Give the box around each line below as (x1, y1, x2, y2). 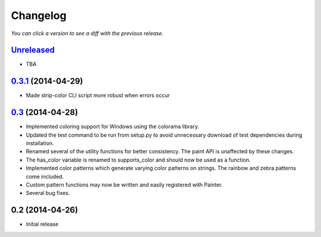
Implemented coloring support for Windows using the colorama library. (26, 123, 199, 130)
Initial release (26, 220, 59, 228)
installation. (26, 140, 54, 147)
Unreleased (11, 45, 55, 55)
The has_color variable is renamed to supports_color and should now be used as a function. (26, 156, 251, 163)
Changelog (11, 9, 67, 22)
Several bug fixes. (26, 189, 70, 197)
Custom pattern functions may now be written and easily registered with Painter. (26, 181, 223, 188)
